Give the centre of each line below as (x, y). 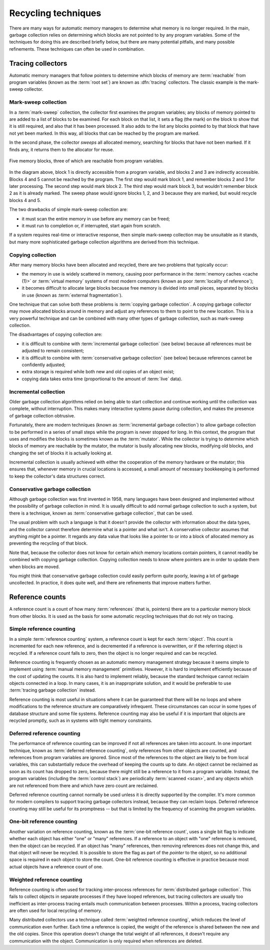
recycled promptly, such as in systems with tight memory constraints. (81, 721)
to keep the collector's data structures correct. (57, 476)
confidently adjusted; (43, 365)
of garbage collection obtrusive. (42, 415)
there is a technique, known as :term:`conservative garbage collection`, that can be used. (101, 513)
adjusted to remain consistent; (53, 351)
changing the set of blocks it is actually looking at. (61, 453)
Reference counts (37, 597)
